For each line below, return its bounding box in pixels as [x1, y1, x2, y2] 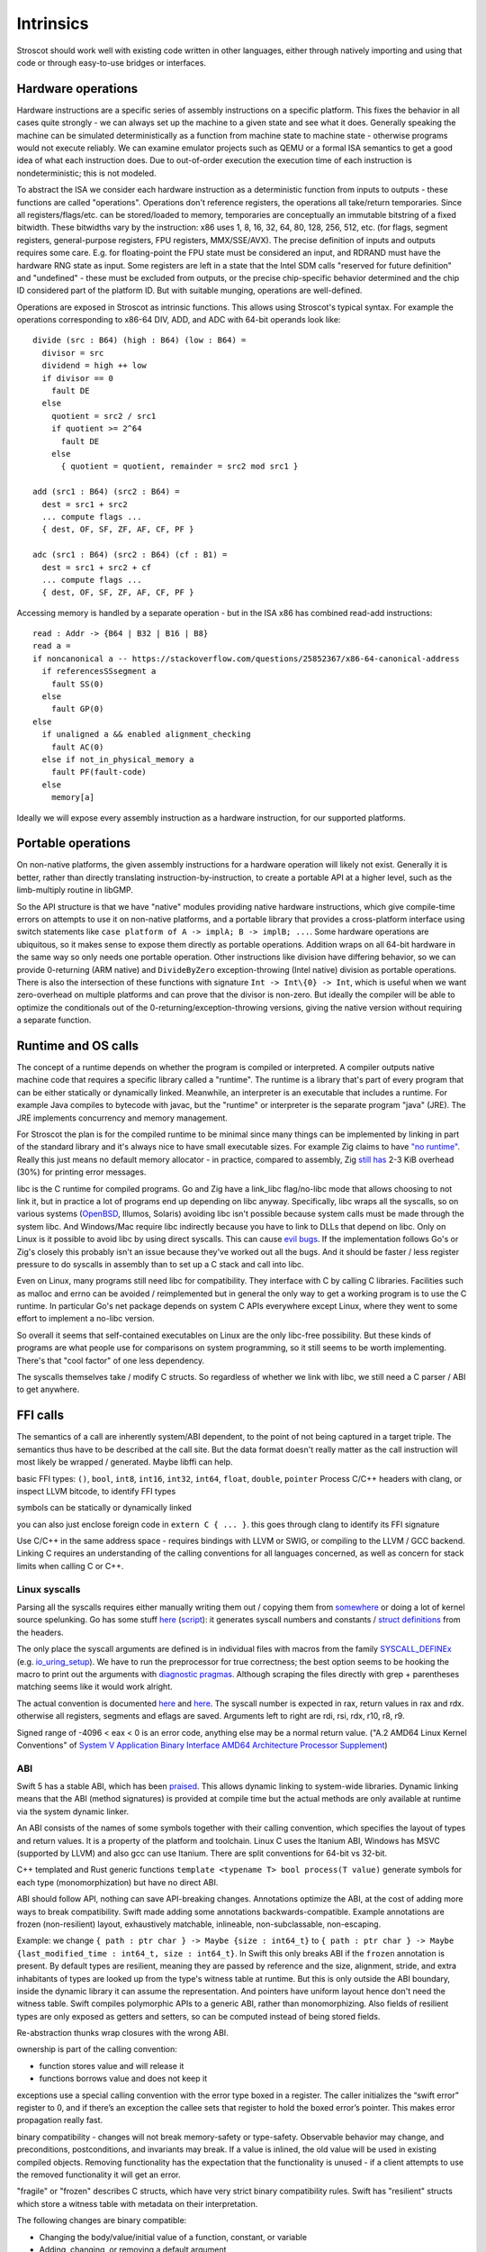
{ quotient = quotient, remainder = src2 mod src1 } [60, 461, 299, 472]
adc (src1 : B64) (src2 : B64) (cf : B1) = [32, 549, 228, 560]
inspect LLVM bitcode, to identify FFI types [16, 1485, 176, 1496]
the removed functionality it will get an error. [16, 2169, 181, 2180]
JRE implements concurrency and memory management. [16, 1112, 229, 1123]
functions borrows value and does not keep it [39, 2073, 207, 2084]
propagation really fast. [16, 2115, 103, 2126]
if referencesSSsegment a [41, 667, 157, 677]
